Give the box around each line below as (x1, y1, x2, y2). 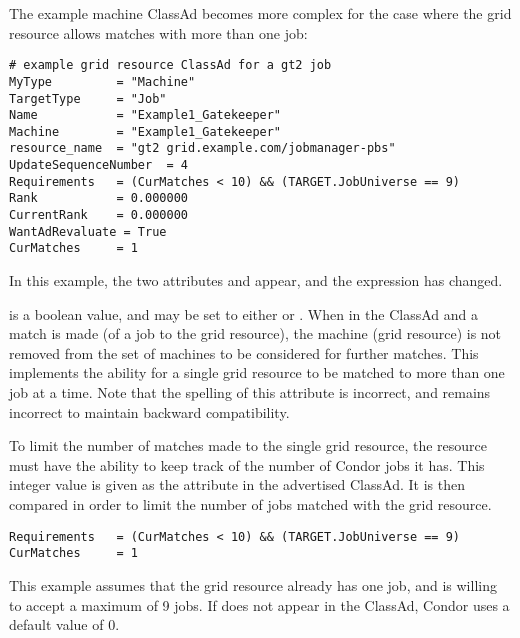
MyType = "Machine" (9, 74, 196, 89)
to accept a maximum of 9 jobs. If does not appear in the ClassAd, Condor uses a (9, 594, 510, 615)
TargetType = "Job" (9, 91, 167, 106)
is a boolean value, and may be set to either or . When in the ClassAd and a (9, 303, 478, 324)
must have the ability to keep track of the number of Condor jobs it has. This (9, 454, 485, 475)
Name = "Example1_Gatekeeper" (9, 108, 282, 123)
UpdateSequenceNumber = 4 (9, 158, 188, 173)
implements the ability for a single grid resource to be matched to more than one (9, 362, 505, 383)
